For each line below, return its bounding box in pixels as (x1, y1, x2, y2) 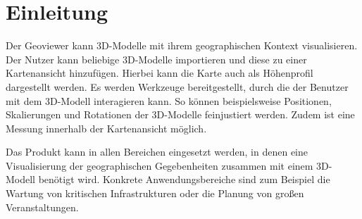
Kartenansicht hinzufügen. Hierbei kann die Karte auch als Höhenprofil (6, 65, 313, 80)
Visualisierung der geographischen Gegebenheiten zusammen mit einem (6, 158, 313, 173)
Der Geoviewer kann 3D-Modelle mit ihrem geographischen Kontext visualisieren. (6, 38, 358, 53)
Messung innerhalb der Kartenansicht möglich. (6, 120, 207, 135)
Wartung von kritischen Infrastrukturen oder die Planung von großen (6, 186, 304, 201)
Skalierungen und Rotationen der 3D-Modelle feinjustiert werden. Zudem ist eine (6, 107, 355, 122)
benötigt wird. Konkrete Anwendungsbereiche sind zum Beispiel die (38, 172, 330, 187)
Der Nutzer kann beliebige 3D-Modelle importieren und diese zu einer (6, 51, 307, 66)
